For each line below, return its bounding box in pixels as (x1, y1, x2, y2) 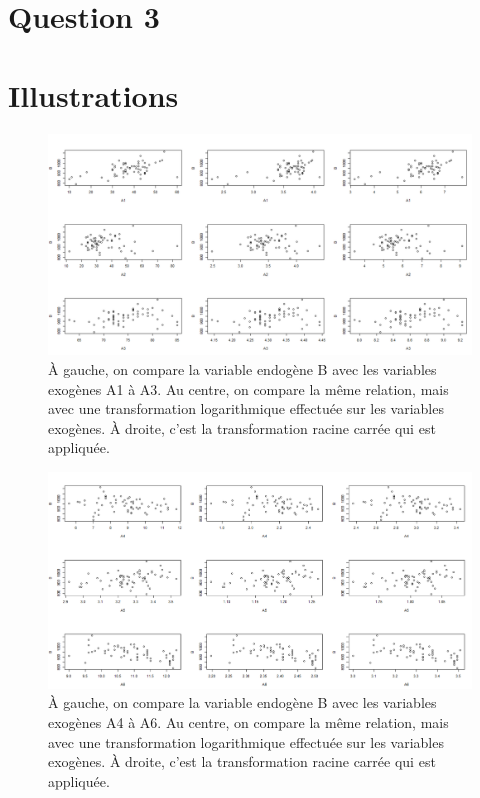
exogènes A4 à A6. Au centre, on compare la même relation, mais (48, 711, 449, 732)
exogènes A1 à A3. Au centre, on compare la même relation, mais (48, 378, 449, 399)
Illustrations (8, 74, 179, 115)
